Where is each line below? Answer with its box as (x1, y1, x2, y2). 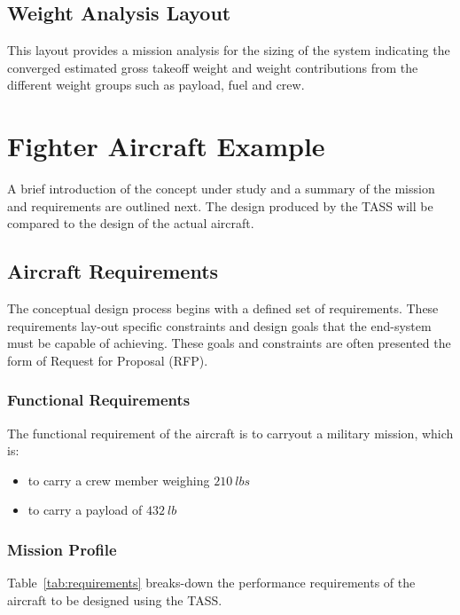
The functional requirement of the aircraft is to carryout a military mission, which (7, 423, 454, 442)
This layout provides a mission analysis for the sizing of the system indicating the (7, 41, 450, 59)
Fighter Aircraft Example (7, 128, 325, 164)
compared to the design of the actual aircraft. (7, 214, 254, 233)
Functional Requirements (7, 389, 191, 411)
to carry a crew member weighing (27, 470, 210, 489)
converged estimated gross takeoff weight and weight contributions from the (7, 58, 418, 76)
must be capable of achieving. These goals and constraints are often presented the (7, 334, 451, 352)
